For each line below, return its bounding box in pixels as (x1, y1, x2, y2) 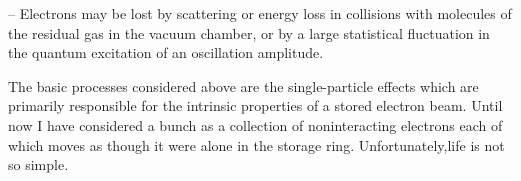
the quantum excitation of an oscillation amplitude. (8, 42, 324, 63)
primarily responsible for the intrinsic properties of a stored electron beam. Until (8, 95, 503, 116)
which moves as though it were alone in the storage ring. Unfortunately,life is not (8, 134, 505, 155)
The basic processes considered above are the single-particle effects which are (8, 75, 479, 96)
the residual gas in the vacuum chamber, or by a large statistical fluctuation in (8, 22, 490, 43)
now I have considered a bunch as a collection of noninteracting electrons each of (8, 114, 503, 135)
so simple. (8, 154, 69, 175)
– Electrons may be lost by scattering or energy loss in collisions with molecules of (8, 3, 512, 23)
